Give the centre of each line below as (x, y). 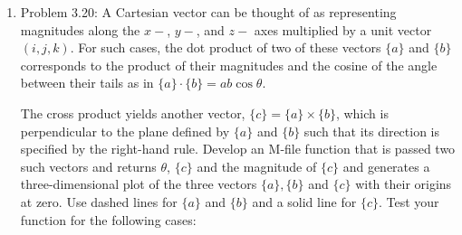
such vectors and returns (88, 166)
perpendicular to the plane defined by (125, 131)
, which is (362, 113)
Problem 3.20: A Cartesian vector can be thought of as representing (208, 12)
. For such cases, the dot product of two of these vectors (226, 47)
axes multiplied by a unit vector (343, 29)
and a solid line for (304, 201)
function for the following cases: (108, 219)
